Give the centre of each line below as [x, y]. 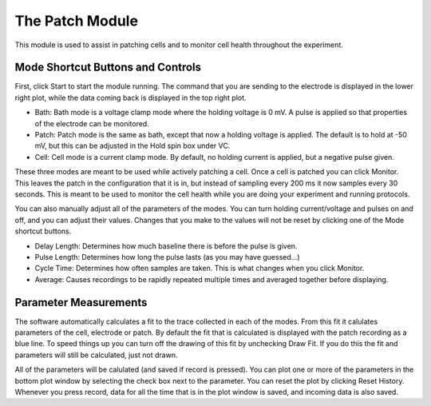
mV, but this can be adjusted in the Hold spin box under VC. [132, 146]
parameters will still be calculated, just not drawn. [96, 355]
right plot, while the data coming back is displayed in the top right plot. [130, 98]
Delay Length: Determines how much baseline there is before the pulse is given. [166, 246]
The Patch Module [77, 21]
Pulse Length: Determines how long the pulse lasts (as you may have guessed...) [167, 257]
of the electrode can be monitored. [92, 123]
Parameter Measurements [81, 303]
